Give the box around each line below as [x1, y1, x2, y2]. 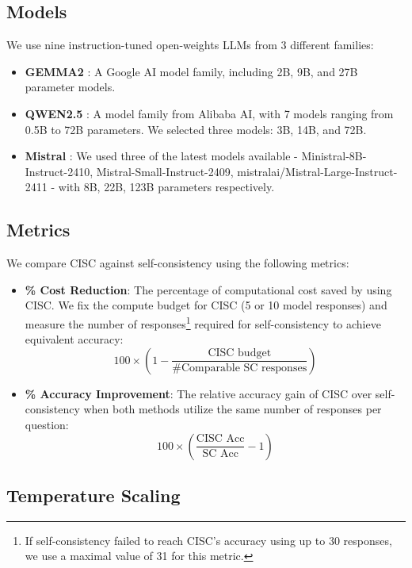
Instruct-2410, [25, 163, 93, 179]
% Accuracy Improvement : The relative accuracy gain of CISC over [25, 385, 372, 401]
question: [25, 416, 69, 432]
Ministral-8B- [301, 148, 367, 164]
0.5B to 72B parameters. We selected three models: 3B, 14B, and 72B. [25, 121, 367, 137]
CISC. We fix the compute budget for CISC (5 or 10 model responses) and [25, 297, 387, 313]
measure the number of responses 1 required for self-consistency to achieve [25, 313, 381, 332]
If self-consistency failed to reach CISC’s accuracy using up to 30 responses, [25, 532, 392, 548]
